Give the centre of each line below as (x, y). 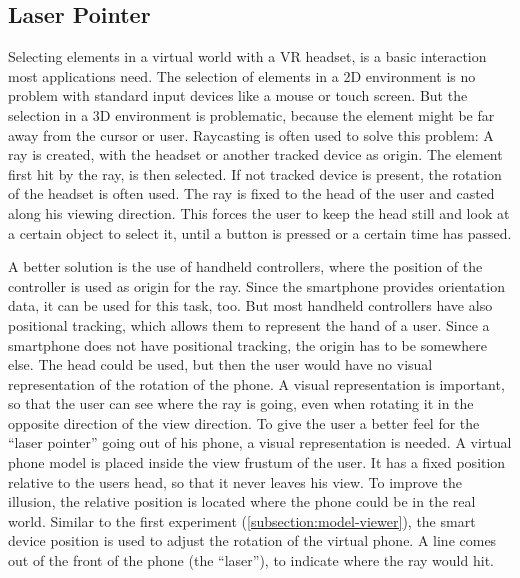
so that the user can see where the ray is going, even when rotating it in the (241, 403)
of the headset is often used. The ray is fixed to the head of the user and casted (251, 193)
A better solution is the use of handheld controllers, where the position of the (245, 266)
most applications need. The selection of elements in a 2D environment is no (242, 75)
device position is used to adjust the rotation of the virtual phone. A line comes (252, 540)
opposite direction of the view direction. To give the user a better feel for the (244, 422)
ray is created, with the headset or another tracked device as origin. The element (255, 154)
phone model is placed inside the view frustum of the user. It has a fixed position (257, 462)
